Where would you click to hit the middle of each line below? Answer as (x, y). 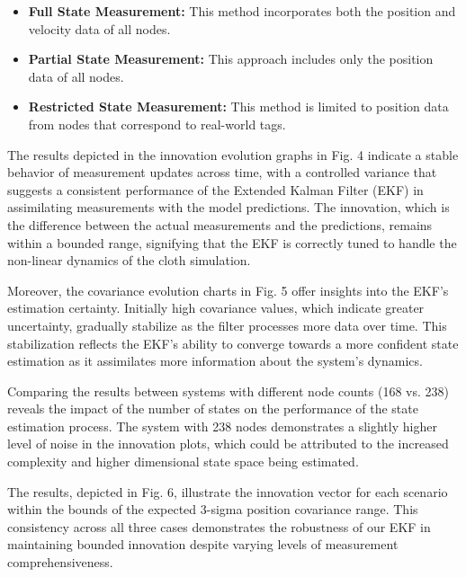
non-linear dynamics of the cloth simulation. (129, 260)
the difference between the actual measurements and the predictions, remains (220, 224)
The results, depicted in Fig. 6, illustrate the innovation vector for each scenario (228, 491)
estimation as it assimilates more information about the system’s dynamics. (215, 361)
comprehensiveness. (60, 562)
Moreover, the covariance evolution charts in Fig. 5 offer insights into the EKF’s (228, 290)
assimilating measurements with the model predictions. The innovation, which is (229, 207)
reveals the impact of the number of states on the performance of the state (213, 408)
